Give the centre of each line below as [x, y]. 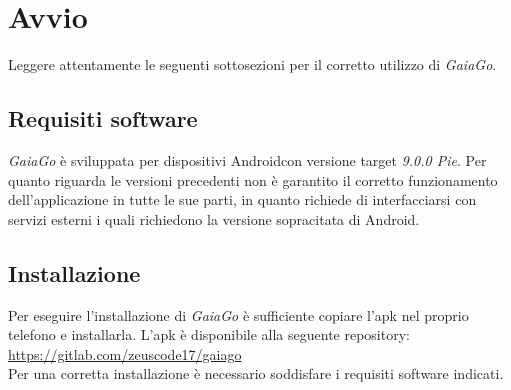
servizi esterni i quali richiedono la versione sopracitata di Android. [214, 218]
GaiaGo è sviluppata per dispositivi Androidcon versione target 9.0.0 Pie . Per [247, 159]
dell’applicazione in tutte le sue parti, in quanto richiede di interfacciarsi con [242, 199]
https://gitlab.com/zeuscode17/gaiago [125, 353]
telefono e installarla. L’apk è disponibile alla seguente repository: [209, 334]
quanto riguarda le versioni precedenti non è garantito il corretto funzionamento [253, 179]
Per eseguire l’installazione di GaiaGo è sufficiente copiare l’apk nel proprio [238, 314]
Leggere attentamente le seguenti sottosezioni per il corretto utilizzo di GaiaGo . [252, 64]
